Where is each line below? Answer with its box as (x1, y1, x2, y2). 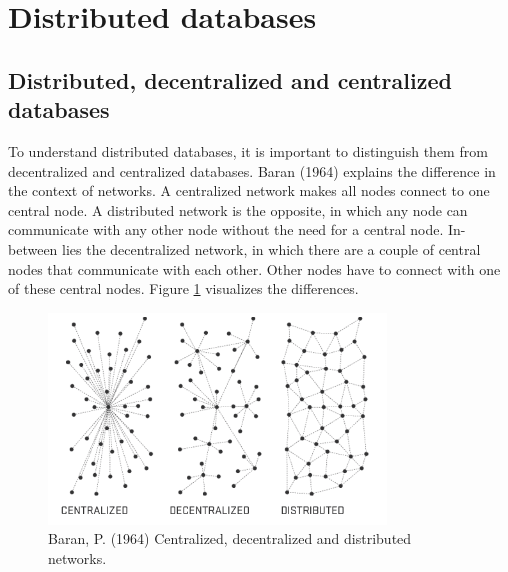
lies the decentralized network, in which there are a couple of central (62, 238, 481, 259)
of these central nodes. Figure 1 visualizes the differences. (8, 278, 359, 299)
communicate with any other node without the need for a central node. (8, 219, 444, 240)
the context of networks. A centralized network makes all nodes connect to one (8, 180, 490, 201)
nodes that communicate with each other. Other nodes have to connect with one (8, 258, 501, 279)
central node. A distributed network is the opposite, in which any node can (8, 199, 468, 220)
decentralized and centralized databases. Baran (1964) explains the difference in (8, 160, 496, 181)
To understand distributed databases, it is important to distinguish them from (8, 140, 488, 161)
